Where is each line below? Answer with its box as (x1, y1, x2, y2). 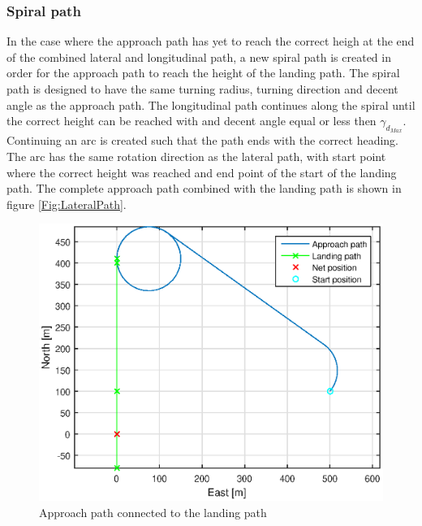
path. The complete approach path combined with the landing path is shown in (6, 180, 402, 197)
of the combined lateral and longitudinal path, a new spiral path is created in (6, 48, 391, 65)
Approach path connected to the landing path (39, 503, 267, 520)
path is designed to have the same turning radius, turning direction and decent (6, 80, 398, 97)
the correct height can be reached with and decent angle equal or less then (6, 112, 377, 129)
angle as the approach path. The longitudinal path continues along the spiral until (6, 96, 416, 113)
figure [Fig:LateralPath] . (6, 195, 127, 212)
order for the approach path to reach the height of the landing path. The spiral (6, 64, 400, 81)
